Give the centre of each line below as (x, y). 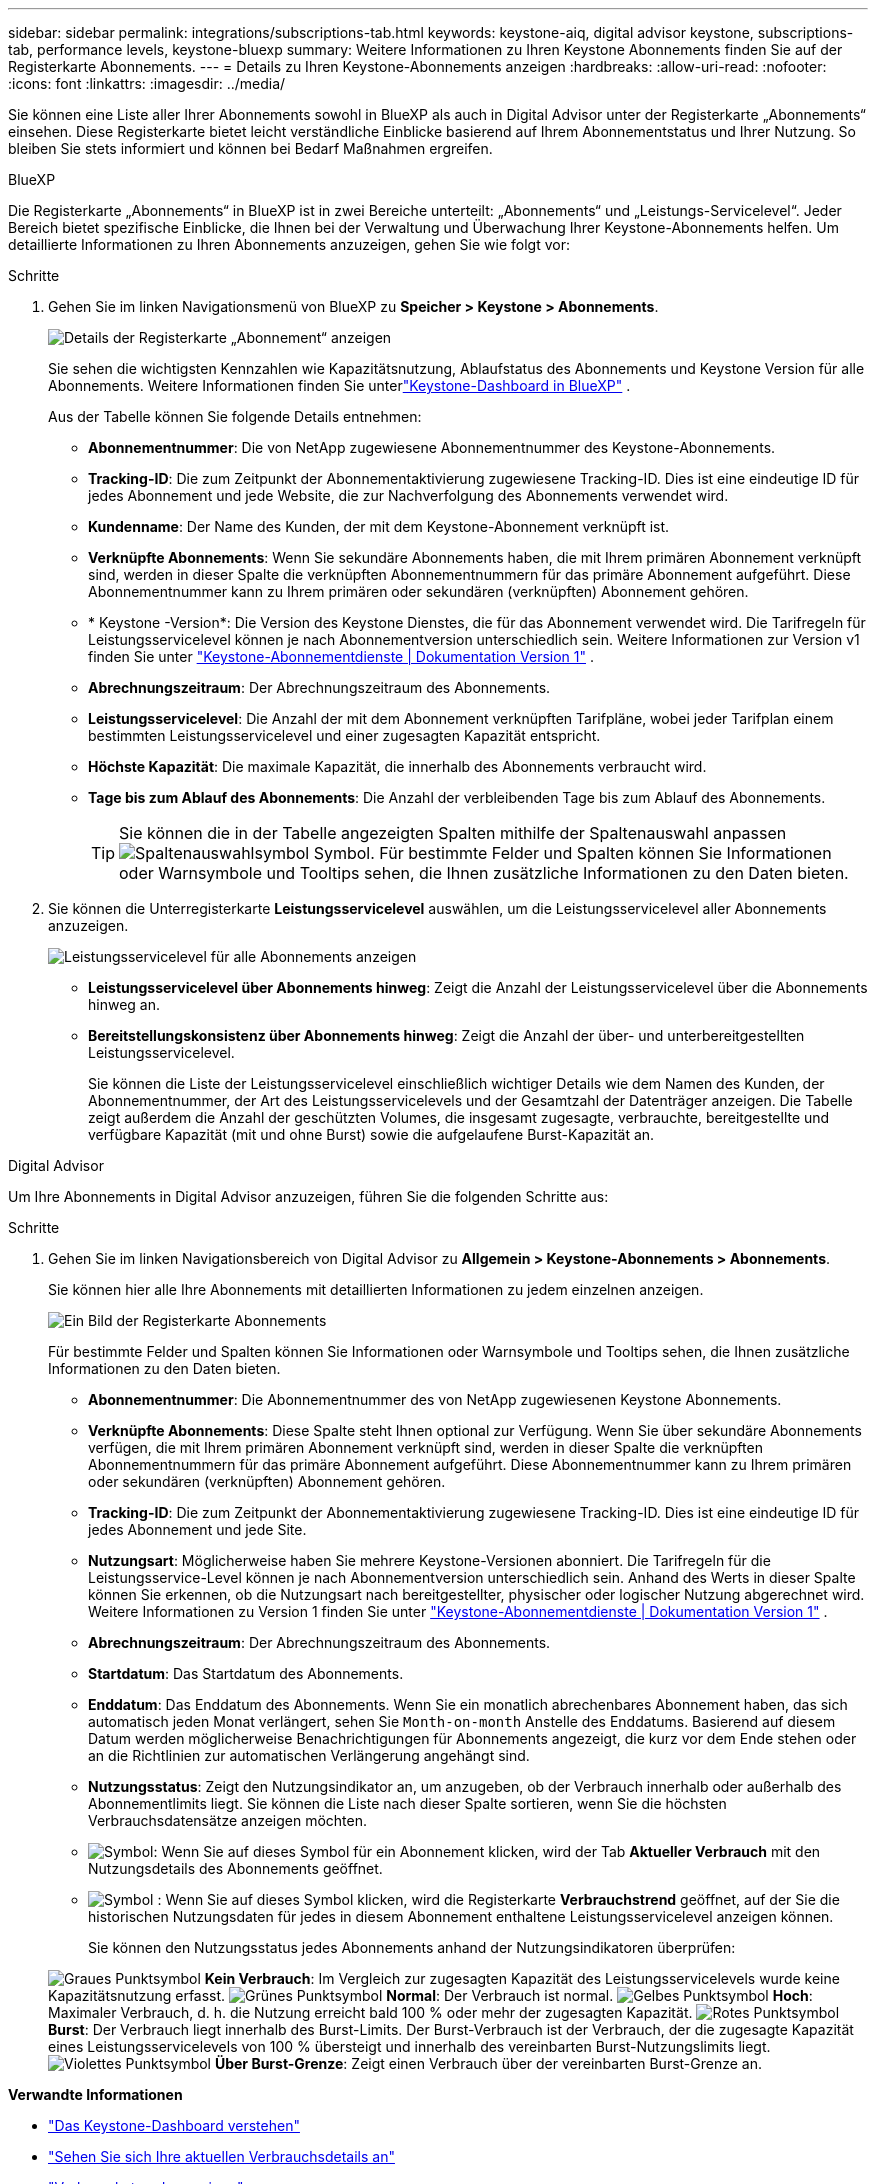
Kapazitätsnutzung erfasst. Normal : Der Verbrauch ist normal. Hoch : (430, 1995)
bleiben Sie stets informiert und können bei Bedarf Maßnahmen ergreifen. (250, 148)
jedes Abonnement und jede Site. (197, 1529)
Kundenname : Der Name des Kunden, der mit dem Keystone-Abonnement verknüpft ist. (379, 526)
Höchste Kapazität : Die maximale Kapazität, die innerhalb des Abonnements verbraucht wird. (397, 766)
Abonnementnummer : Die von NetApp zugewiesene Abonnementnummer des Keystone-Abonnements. (432, 447)
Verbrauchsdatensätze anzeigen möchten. (228, 1820)
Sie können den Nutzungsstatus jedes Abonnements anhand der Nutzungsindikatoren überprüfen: (412, 1947)
